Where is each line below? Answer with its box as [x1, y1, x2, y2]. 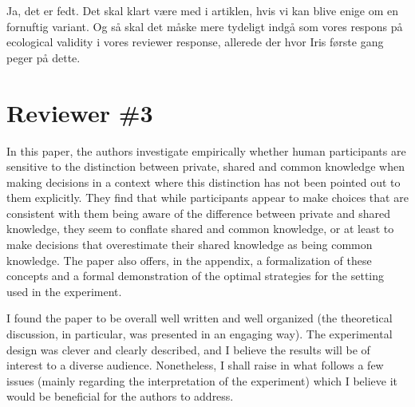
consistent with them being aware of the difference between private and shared [6, 204, 391, 221]
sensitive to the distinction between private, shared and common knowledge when [6, 158, 405, 175]
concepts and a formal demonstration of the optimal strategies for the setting [6, 267, 385, 284]
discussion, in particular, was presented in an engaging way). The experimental [6, 326, 393, 342]
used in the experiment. [6, 283, 122, 299]
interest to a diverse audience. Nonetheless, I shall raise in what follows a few [6, 357, 384, 373]
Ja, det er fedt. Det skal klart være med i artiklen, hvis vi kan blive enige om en [6, 2, 399, 18]
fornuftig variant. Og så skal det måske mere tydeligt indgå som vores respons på [6, 18, 403, 34]
